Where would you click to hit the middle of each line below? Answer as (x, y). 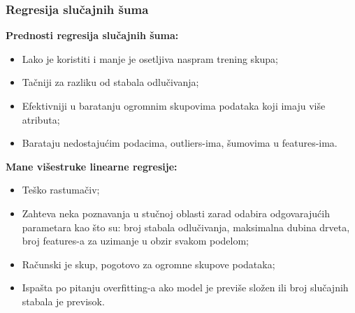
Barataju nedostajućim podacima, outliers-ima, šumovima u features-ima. (180, 143)
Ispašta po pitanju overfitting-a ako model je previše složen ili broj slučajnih (185, 287)
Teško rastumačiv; (61, 190)
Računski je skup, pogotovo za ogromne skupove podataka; (148, 264)
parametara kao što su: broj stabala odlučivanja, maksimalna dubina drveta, (186, 227)
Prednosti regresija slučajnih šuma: (92, 35)
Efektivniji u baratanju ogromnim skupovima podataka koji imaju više (174, 105)
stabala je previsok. (63, 301)
